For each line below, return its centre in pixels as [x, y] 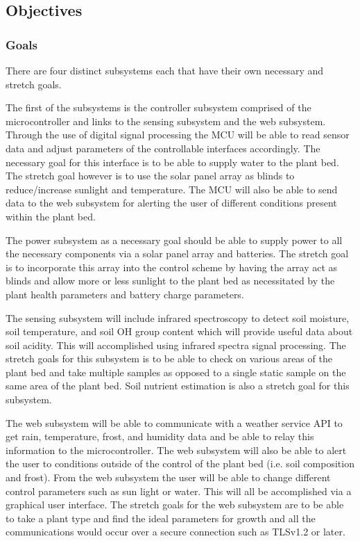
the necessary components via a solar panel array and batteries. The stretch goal [177, 253]
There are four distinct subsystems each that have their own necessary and [165, 70]
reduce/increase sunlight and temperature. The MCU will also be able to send [172, 189]
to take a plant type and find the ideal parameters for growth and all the [161, 518]
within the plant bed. [51, 216]
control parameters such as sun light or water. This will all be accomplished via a [179, 491]
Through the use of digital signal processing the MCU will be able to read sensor [178, 135]
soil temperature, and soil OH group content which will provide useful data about [179, 331]
